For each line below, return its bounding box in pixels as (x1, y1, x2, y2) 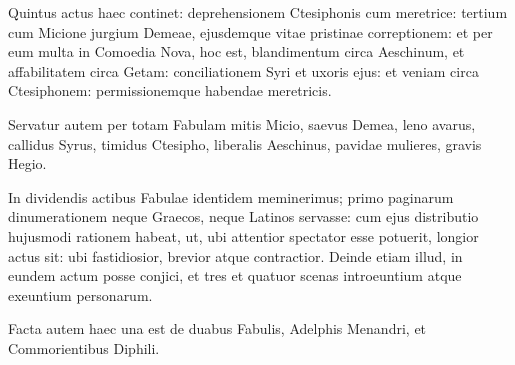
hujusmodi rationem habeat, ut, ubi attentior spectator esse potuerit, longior (8, 225, 479, 246)
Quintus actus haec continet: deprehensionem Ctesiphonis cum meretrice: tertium (8, 2, 508, 22)
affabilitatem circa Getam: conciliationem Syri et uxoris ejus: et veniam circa (8, 60, 479, 81)
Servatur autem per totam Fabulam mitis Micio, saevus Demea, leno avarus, (8, 113, 476, 134)
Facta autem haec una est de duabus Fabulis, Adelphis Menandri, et (8, 318, 427, 339)
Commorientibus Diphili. (8, 337, 160, 358)
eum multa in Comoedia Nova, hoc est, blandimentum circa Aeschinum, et (8, 41, 465, 62)
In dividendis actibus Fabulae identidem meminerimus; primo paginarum (8, 186, 454, 207)
